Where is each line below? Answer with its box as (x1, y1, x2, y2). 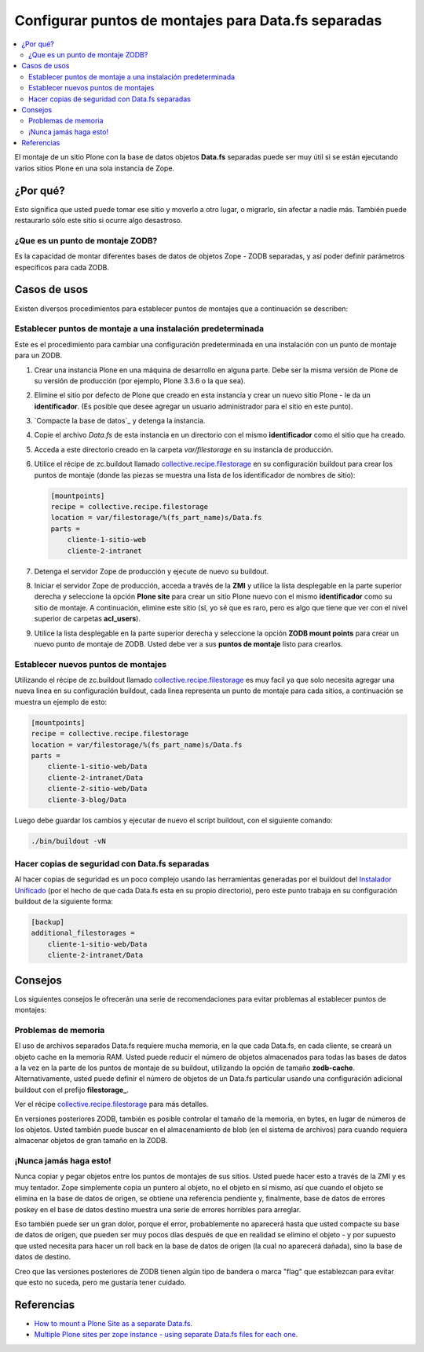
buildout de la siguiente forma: (14, 896, 114, 907)
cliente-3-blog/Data (47, 795, 127, 804)
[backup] (31, 918, 65, 926)
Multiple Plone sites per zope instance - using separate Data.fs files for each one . (34, 1330, 298, 1339)
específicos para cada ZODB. (14, 262, 110, 272)
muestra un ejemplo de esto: (14, 697, 108, 706)
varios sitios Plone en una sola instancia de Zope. (14, 163, 175, 173)
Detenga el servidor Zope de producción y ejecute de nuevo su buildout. (34, 566, 269, 576)
